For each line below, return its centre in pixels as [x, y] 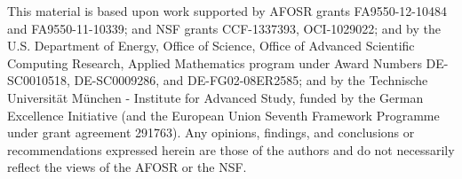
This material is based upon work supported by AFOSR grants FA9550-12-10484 [227, 11]
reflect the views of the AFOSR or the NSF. [127, 167]
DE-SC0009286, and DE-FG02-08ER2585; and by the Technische [251, 80]
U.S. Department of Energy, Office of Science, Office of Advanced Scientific [211, 46]
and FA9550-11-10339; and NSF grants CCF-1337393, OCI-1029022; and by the [224, 28]
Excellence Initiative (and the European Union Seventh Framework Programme [223, 115]
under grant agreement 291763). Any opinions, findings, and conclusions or [211, 132]
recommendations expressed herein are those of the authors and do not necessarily [231, 149]
